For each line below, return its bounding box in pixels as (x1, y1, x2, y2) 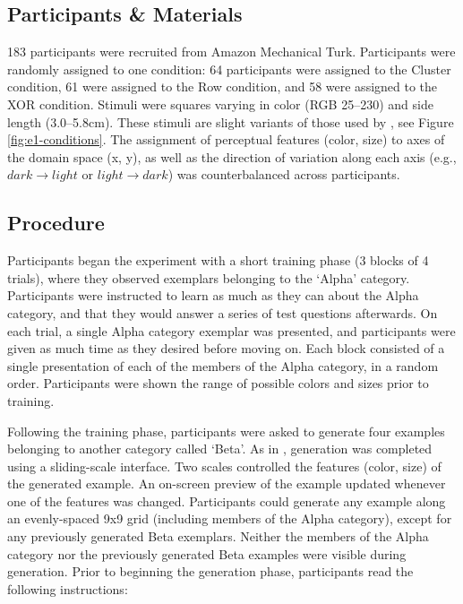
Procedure (7, 209, 105, 237)
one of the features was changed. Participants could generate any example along (7, 491, 446, 510)
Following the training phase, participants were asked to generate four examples (7, 421, 445, 440)
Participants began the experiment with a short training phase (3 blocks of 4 (7, 251, 429, 270)
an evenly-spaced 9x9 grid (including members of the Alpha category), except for (7, 509, 452, 528)
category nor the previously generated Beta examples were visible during (7, 544, 407, 563)
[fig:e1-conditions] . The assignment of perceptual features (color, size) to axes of (7, 130, 445, 149)
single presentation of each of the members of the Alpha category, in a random (7, 356, 439, 375)
